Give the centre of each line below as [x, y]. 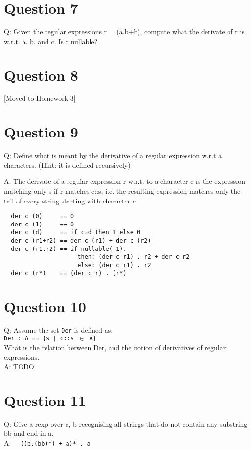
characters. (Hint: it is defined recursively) [67, 165]
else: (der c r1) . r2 [114, 265]
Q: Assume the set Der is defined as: [58, 329]
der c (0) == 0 [43, 216]
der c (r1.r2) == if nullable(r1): [69, 249]
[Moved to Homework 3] [40, 98]
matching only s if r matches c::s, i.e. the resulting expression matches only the [122, 191]
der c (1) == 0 [43, 224]
